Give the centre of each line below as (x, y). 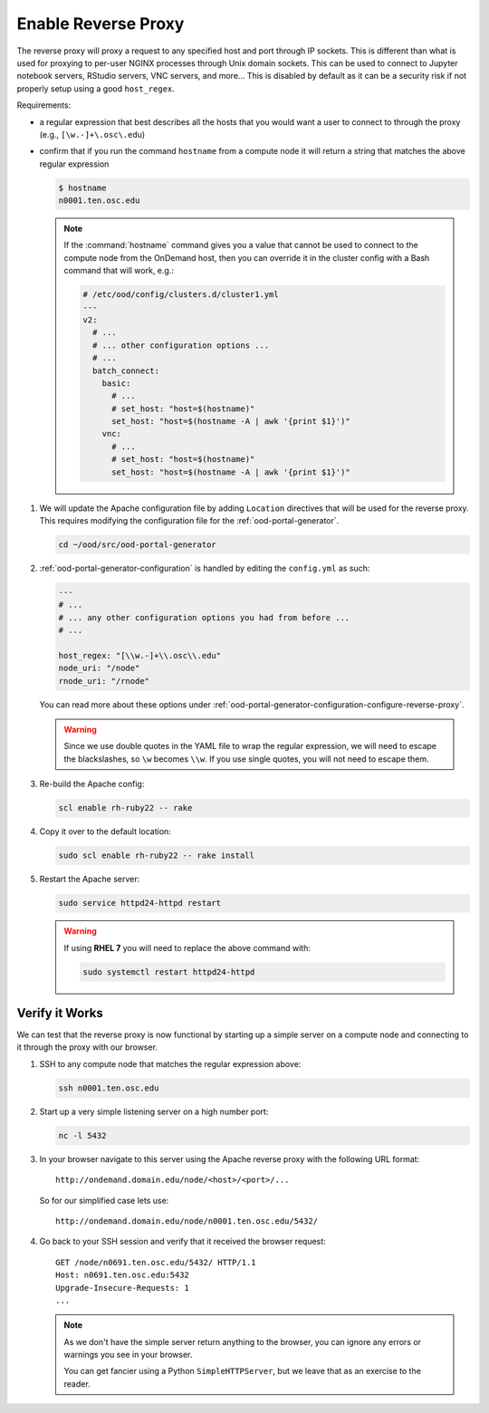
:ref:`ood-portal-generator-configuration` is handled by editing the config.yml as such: (205, 568)
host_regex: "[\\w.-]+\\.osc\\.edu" (140, 655)
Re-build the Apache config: (92, 784)
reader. (77, 1384)
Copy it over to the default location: (105, 831)
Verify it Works (60, 1013)
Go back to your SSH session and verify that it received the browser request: (182, 1242)
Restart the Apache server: (90, 880)
